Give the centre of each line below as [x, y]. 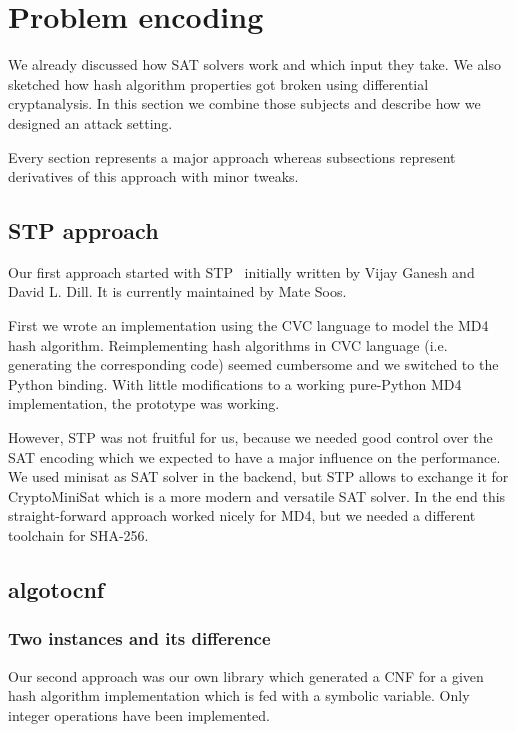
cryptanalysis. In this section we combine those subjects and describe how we [244, 103]
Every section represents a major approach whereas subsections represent [232, 156]
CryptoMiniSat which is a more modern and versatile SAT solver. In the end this [257, 495]
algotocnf [56, 589]
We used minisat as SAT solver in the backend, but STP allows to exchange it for [258, 476]
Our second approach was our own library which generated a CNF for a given [246, 675]
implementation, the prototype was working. [144, 403]
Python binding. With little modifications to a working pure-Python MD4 [235, 383]
